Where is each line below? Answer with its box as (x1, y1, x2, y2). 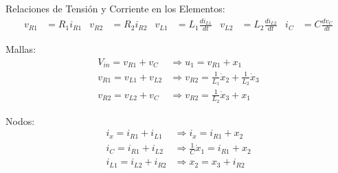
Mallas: (5, 42, 36, 56)
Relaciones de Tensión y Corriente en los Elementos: (5, 1, 225, 15)
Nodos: (5, 113, 35, 128)
